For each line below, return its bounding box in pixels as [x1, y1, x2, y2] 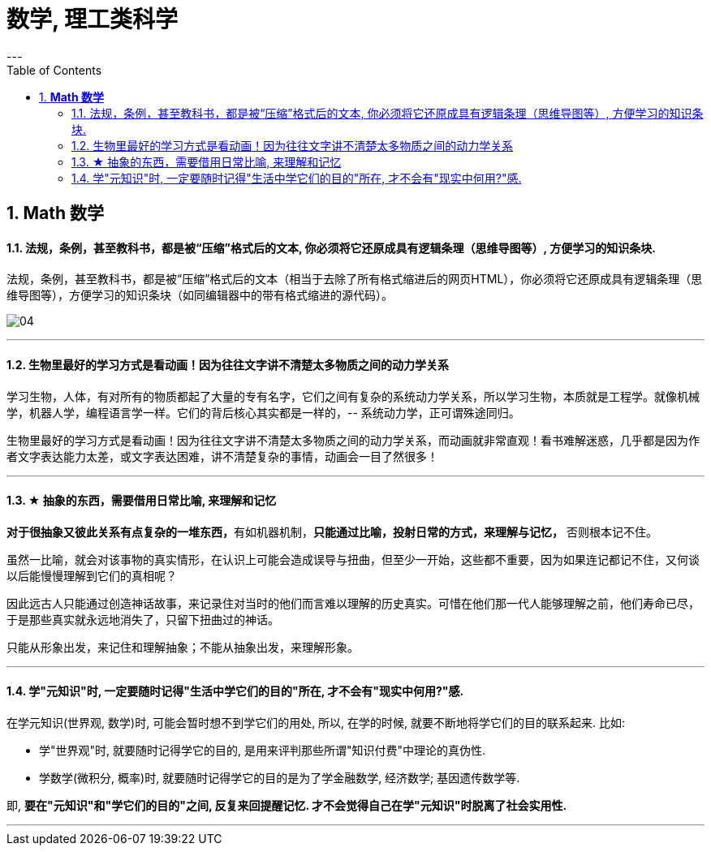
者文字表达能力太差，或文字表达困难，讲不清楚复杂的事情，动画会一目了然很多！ [6, 449, 438, 463]
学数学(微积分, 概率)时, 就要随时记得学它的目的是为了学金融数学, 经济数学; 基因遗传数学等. [39, 771, 520, 785]
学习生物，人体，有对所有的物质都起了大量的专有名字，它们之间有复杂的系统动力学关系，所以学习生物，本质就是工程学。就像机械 [6, 389, 700, 403]
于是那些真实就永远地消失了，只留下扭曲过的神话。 [6, 612, 279, 626]
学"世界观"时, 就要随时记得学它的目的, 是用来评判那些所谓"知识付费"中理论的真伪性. [39, 743, 486, 758]
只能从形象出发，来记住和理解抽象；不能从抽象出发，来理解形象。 [6, 639, 359, 654]
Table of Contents [6, 62, 102, 77]
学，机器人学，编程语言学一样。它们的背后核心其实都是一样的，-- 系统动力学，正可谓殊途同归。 [6, 405, 520, 420]
